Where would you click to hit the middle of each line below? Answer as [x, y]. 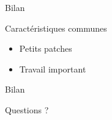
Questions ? [27, 109]
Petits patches [46, 48]
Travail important [53, 69]
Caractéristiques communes [56, 28]
